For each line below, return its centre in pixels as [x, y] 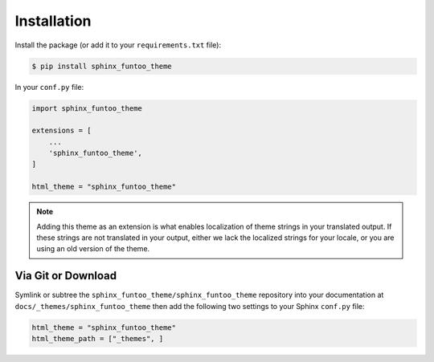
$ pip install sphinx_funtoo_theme [102, 66]
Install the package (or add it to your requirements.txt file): [118, 45]
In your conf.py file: [49, 87]
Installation [53, 21]
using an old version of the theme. [93, 249]
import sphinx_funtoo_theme [87, 108]
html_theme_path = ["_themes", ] [98, 339]
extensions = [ [61, 131]
